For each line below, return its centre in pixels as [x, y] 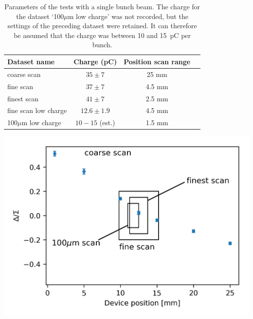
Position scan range [157, 61]
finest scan [23, 98]
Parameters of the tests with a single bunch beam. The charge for [102, 6]
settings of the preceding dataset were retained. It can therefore [102, 26]
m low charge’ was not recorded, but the [128, 16]
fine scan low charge [37, 110]
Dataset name [31, 61]
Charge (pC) [95, 61]
